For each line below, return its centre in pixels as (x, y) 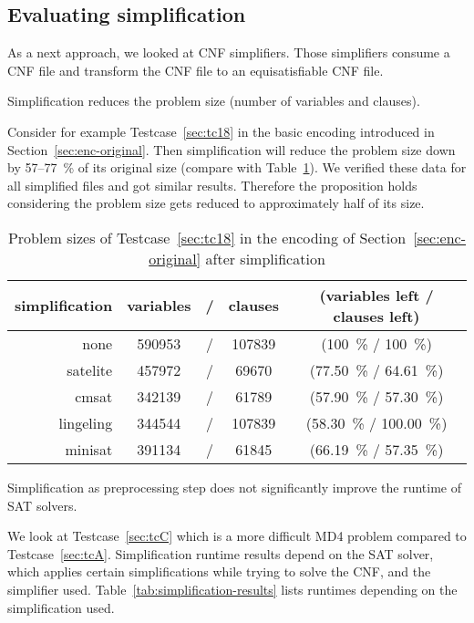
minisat (89, 449)
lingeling (86, 422)
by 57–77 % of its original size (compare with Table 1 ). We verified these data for (237, 167)
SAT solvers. (42, 505)
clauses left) (376, 316)
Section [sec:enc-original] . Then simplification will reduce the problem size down (232, 149)
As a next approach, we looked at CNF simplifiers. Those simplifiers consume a (229, 52)
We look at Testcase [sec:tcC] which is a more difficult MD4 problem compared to (237, 536)
